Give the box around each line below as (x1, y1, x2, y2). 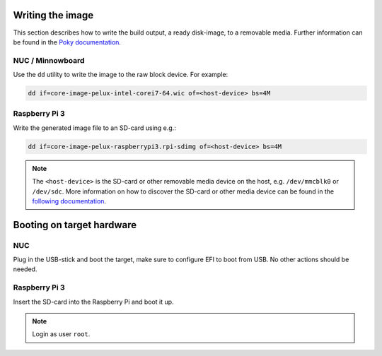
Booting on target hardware (13, 219, 137, 231)
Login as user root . (32, 330, 91, 338)
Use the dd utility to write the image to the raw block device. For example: (13, 71, 228, 79)
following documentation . (32, 196, 106, 205)
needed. (13, 265, 37, 273)
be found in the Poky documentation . (13, 37, 122, 46)
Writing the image (13, 9, 94, 21)
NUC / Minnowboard (13, 55, 85, 65)
